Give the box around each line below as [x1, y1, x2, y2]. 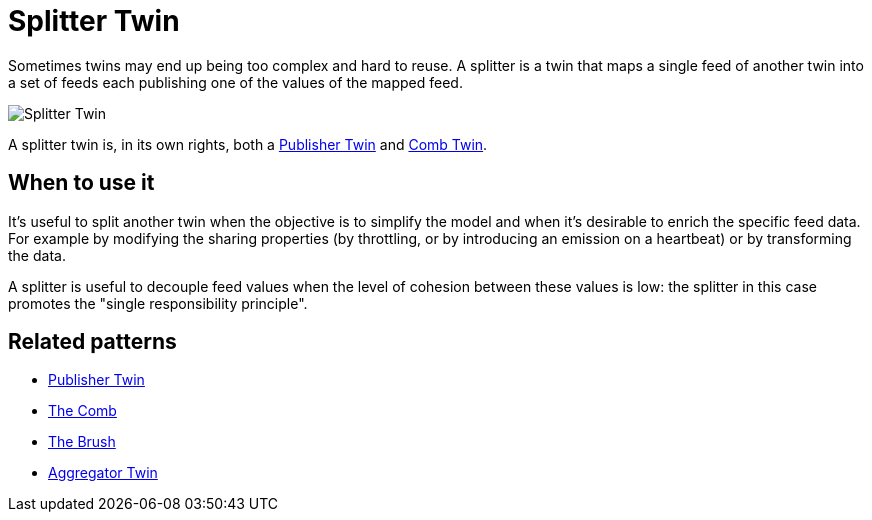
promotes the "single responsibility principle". [8, 294, 308, 312]
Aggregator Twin [48, 464, 158, 482]
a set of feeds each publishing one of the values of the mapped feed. [8, 73, 463, 91]
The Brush [48, 433, 116, 451]
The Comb [48, 402, 117, 420]
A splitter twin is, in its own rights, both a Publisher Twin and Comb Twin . [8, 135, 488, 153]
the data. [8, 246, 66, 264]
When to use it [8, 170, 155, 196]
